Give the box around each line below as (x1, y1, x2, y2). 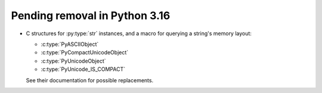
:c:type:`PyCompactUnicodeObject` (41, 49, 129, 56)
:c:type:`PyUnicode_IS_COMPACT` (41, 66, 125, 73)
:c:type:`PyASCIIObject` (41, 41, 99, 48)
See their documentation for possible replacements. (26, 76, 154, 83)
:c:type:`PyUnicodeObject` (41, 57, 107, 64)
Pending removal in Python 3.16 (11, 9, 171, 22)
